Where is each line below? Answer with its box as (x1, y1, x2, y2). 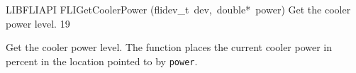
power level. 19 (6, 16, 70, 30)
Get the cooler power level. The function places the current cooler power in (6, 40, 333, 55)
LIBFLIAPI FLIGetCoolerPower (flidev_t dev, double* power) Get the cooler (6, 2, 351, 16)
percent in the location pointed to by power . (6, 53, 198, 68)
